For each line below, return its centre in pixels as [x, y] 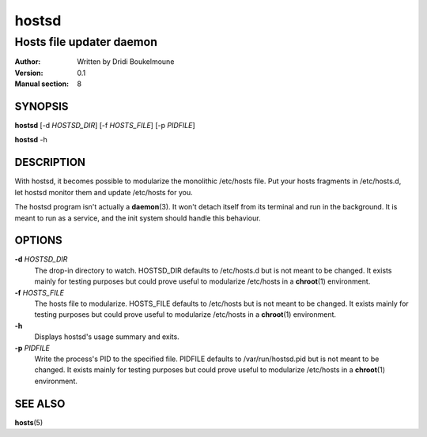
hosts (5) [29, 422]
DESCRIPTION [50, 162]
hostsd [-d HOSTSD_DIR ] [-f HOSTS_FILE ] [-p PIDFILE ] [105, 126]
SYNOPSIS [42, 106]
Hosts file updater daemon [86, 42]
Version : [29, 73]
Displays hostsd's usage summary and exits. [107, 337]
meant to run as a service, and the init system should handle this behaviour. [138, 218]
